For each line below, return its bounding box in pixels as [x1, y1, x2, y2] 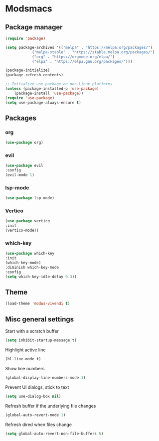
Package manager [5, 23, 63, 31]
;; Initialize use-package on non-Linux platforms [5, 82, 113, 87]
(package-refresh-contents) [5, 73, 64, 78]
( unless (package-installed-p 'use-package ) [5, 86, 99, 91]
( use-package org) [5, 140, 43, 145]
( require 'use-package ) [5, 95, 55, 100]
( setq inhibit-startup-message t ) [5, 338, 77, 343]
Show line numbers [5, 365, 45, 371]
